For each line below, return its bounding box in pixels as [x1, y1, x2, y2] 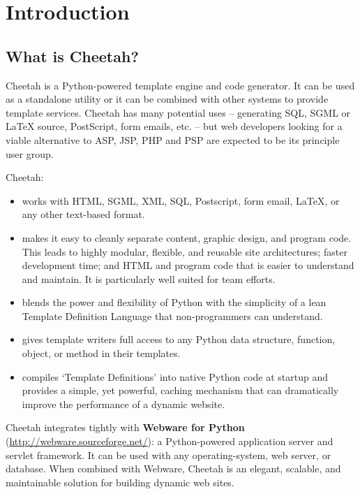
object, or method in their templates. [22, 346, 181, 361]
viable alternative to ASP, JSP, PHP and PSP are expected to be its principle [6, 132, 340, 147]
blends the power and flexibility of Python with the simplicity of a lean [22, 295, 327, 310]
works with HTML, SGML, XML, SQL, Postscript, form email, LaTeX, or [22, 193, 340, 208]
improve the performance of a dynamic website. [22, 396, 225, 411]
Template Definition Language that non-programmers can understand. [22, 308, 323, 323]
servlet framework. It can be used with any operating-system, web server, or [6, 447, 331, 462]
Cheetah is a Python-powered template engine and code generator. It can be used [6, 78, 355, 92]
